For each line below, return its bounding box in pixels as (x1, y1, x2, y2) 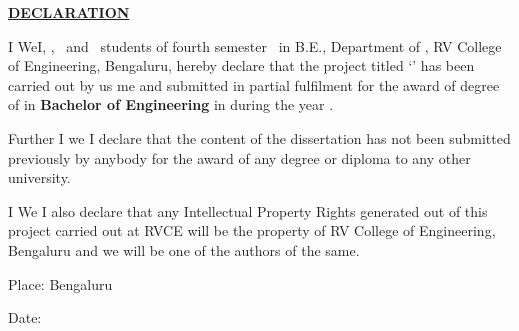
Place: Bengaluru (8, 273, 113, 294)
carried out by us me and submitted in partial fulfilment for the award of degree (8, 74, 500, 95)
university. (8, 167, 71, 188)
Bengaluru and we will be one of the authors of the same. (8, 239, 360, 260)
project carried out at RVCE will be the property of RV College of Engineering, (8, 220, 496, 241)
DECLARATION (8, 2, 130, 22)
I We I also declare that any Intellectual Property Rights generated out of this (8, 200, 488, 221)
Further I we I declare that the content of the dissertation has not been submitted (8, 127, 511, 148)
